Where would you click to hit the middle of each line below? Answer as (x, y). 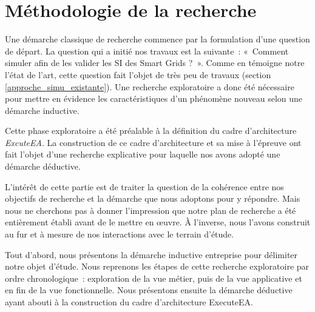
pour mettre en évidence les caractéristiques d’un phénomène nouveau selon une (154, 98)
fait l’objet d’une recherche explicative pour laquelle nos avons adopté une (143, 154)
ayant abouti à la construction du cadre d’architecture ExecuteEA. (129, 302)
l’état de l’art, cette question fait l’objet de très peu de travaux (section (138, 74)
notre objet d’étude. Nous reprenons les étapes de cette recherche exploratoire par (157, 266)
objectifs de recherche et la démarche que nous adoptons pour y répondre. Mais (153, 198)
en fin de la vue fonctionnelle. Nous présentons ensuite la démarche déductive (149, 290)
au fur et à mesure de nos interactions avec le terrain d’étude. (120, 234)
